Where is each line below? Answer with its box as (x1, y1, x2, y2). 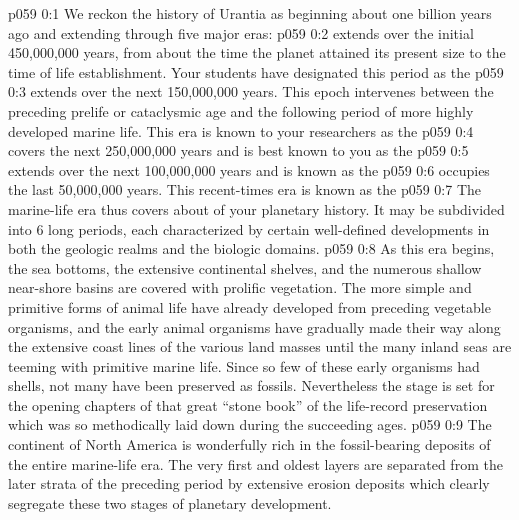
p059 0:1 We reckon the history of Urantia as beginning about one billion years (8, 3, 492, 23)
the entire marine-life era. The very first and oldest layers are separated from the (8, 453, 503, 474)
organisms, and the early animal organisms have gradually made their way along (8, 316, 501, 337)
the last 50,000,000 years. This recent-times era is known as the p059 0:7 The (8, 179, 482, 200)
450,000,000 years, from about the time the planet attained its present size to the (8, 42, 506, 63)
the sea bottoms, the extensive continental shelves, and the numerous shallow (8, 257, 482, 278)
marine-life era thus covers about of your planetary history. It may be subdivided (8, 198, 505, 219)
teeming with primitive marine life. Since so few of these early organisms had (8, 355, 480, 376)
